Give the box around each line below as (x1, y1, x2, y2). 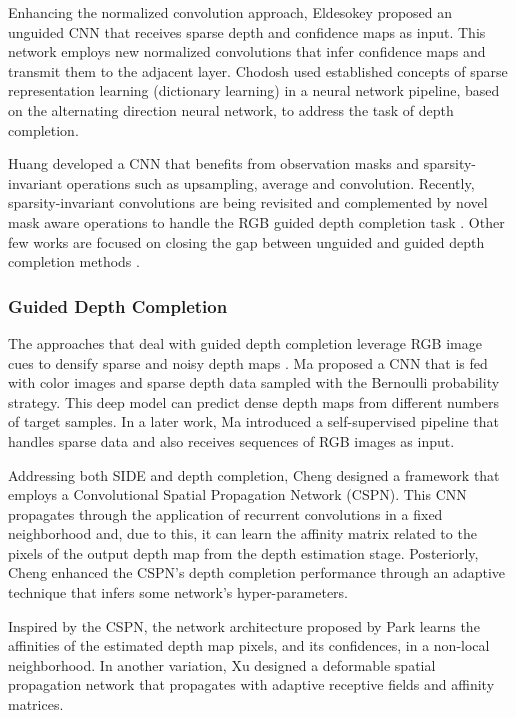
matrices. (8, 694, 64, 715)
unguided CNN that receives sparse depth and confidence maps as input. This (8, 21, 486, 42)
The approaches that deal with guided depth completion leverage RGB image (8, 332, 482, 353)
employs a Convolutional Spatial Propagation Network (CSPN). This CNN (8, 484, 467, 505)
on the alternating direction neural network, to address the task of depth (8, 99, 454, 120)
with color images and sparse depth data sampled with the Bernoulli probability (8, 372, 500, 393)
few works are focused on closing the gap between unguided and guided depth (8, 231, 485, 252)
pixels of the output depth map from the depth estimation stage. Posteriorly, (8, 542, 479, 563)
